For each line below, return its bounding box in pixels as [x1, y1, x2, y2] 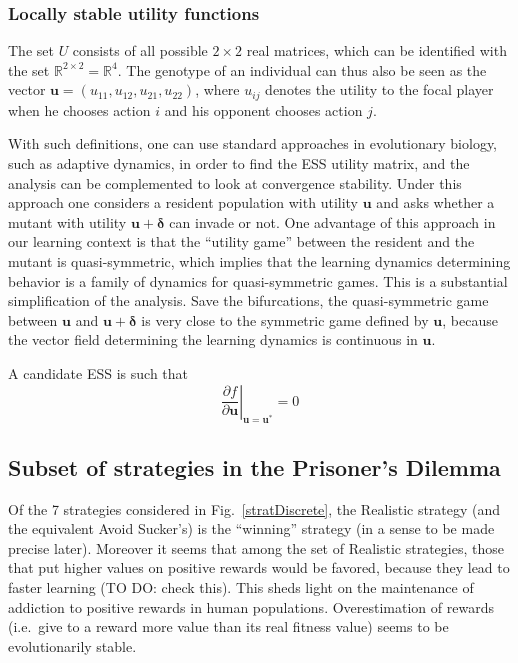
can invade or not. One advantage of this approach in [169, 211, 496, 232]
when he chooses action [8, 99, 151, 120]
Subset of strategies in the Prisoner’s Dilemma [8, 451, 501, 482]
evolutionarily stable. [8, 635, 137, 656]
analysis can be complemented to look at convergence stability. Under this [8, 172, 462, 193]
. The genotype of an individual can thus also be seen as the [117, 59, 487, 80]
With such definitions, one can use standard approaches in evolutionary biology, [8, 133, 498, 154]
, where [195, 79, 240, 100]
